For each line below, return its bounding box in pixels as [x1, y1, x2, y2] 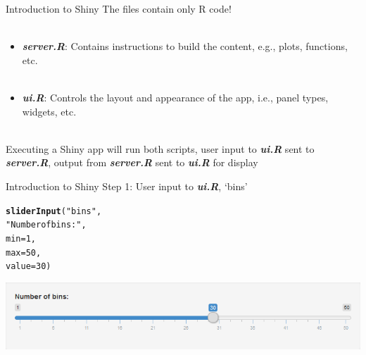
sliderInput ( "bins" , [6, 206, 102, 216]
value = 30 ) [6, 261, 51, 272]
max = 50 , [6, 247, 42, 258]
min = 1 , [6, 233, 36, 244]
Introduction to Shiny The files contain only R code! [6, 1, 232, 15]
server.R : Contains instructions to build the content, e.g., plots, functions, [22, 39, 348, 54]
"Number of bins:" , [6, 220, 87, 230]
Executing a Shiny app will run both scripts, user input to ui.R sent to [6, 141, 315, 156]
